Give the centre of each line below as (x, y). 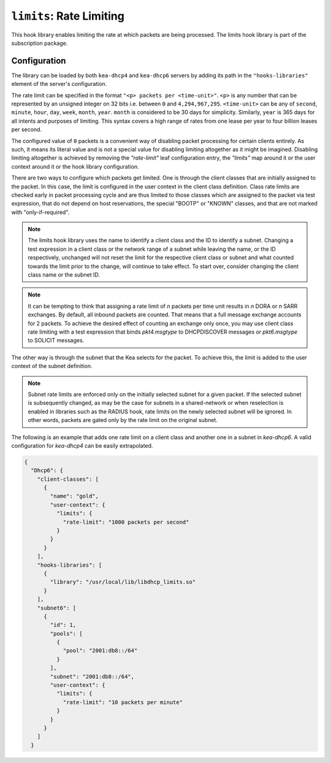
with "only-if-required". (40, 212)
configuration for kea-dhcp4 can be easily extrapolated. (82, 445)
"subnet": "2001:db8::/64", (92, 677)
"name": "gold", (74, 496)
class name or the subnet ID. (64, 275)
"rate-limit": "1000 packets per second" (126, 522)
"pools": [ (66, 634)
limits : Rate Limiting (68, 16)
